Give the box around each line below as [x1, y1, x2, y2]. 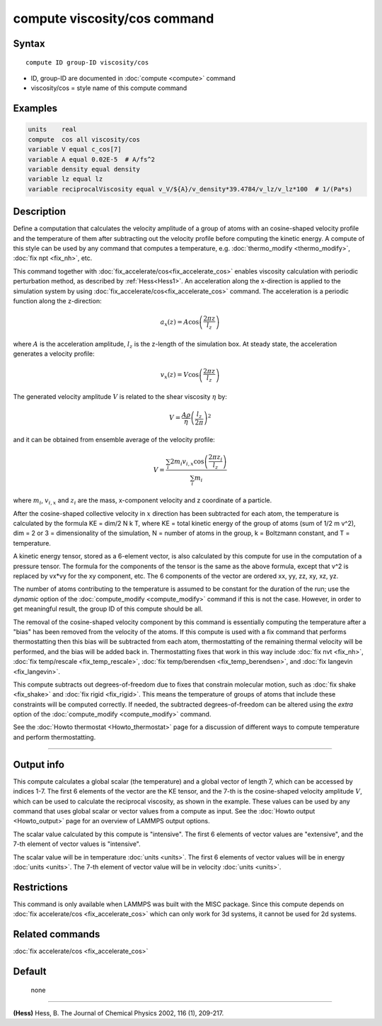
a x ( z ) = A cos [160, 318, 199, 328]
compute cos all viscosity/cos [28, 135, 141, 143]
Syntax [13, 38, 45, 50]
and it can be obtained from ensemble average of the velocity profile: [13, 435, 215, 444]
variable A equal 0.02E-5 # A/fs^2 [28, 155, 156, 163]
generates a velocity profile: [13, 349, 95, 358]
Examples [13, 103, 58, 115]
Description [13, 205, 66, 218]
